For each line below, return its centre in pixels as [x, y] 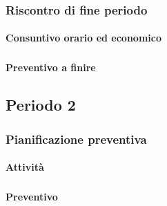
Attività [25, 167]
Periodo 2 [41, 105]
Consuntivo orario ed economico [83, 38]
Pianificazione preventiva [76, 139]
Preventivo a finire [51, 67]
